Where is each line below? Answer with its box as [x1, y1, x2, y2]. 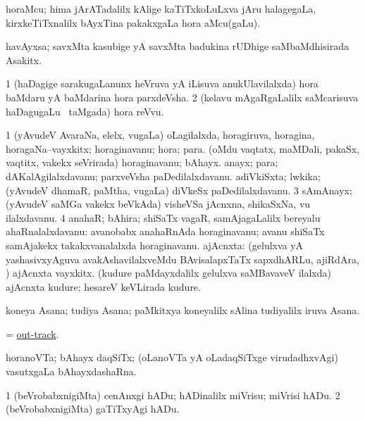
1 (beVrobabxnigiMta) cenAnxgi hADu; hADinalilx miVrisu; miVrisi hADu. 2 [6, 387, 340, 402]
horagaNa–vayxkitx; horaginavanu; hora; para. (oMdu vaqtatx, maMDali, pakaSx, [6, 141, 360, 156]
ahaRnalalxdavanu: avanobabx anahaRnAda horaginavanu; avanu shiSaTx [6, 224, 325, 239]
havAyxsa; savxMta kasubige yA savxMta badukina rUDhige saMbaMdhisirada [6, 39, 349, 54]
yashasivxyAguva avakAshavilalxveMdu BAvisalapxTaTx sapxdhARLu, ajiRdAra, [6, 251, 359, 266]
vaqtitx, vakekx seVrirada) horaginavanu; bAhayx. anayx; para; [6, 155, 278, 170]
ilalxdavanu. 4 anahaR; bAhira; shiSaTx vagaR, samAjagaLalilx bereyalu [6, 210, 321, 225]
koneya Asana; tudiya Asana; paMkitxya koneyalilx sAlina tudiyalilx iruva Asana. [6, 303, 360, 318]
